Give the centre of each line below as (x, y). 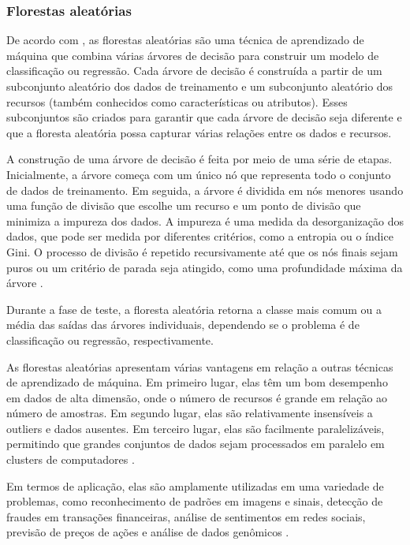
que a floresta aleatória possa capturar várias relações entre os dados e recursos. (199, 132)
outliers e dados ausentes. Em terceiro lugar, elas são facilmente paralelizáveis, (196, 428)
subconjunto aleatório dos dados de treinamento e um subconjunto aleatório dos (200, 86)
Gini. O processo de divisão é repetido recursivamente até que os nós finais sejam (202, 251)
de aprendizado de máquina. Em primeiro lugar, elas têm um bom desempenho (197, 382)
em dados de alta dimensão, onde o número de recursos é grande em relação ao (197, 397)
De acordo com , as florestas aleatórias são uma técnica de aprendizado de (185, 40)
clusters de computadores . (71, 459)
